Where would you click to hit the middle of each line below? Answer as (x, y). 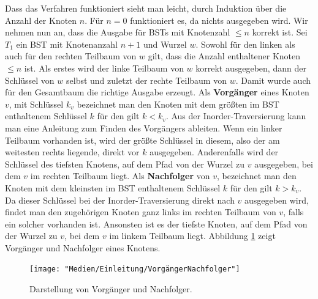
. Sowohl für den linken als (245, 44)
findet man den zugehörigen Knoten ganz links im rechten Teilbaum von (141, 212)
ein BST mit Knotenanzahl (67, 44)
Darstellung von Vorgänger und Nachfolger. (111, 289)
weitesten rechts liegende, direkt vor (72, 152)
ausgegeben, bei (284, 164)
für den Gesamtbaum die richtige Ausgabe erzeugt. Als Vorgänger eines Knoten (157, 92)
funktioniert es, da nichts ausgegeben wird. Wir (219, 20)
